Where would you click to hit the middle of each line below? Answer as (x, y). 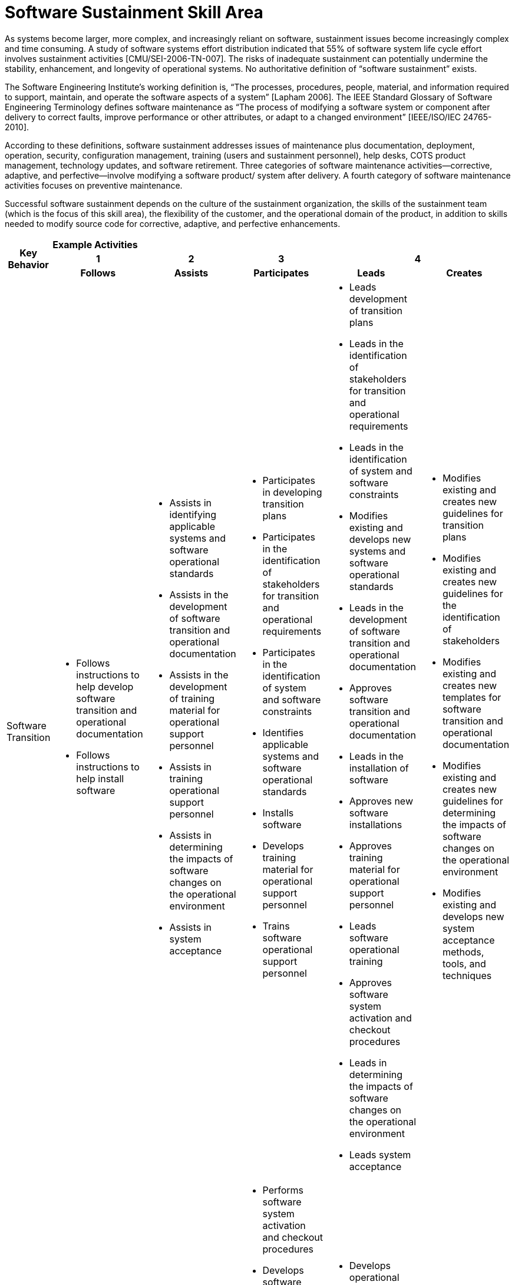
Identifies (283, 732)
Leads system (380, 1154)
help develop (105, 686)
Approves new (381, 801)
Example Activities (95, 244)
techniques (467, 975)
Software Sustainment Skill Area (134, 12)
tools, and (464, 963)
